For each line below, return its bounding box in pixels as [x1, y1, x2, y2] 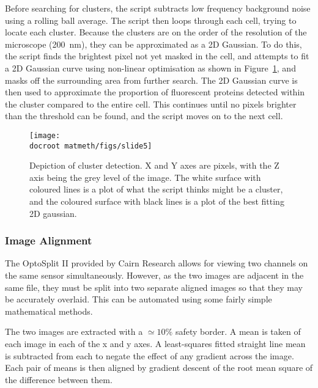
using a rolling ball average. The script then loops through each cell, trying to [5, 13, 297, 26]
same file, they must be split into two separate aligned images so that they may [5, 280, 303, 293]
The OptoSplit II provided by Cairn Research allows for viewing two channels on [5, 257, 308, 269]
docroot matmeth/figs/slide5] [29, 141, 152, 150]
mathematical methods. [5, 304, 93, 317]
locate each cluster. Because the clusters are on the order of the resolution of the [5, 26, 307, 38]
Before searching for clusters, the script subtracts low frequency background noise [5, 2, 311, 14]
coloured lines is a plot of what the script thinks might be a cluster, [29, 183, 283, 196]
